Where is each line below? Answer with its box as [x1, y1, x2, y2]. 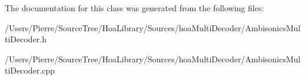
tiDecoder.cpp [5, 64, 55, 76]
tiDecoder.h [5, 33, 47, 45]
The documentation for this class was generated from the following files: [5, 2, 264, 14]
